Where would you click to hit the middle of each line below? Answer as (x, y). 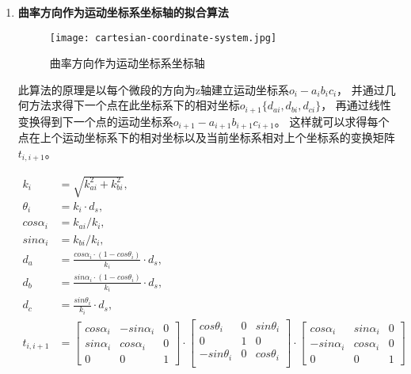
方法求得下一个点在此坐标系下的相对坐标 (134, 105)
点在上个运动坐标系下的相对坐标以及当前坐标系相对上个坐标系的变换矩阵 (206, 137)
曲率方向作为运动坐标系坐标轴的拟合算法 (123, 12)
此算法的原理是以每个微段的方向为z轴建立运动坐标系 (154, 89)
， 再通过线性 (356, 105)
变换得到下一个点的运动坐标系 (95, 121)
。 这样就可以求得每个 (332, 121)
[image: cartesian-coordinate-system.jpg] (163, 38)
